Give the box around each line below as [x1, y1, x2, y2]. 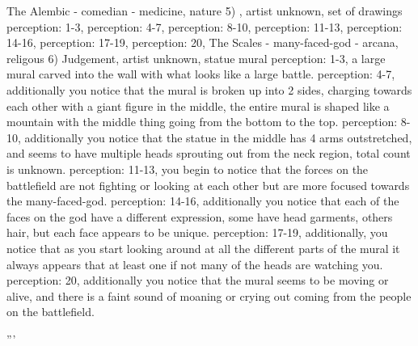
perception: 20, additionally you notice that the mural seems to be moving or [6, 272, 389, 289]
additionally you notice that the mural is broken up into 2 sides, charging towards [6, 81, 412, 98]
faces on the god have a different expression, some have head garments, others [6, 208, 393, 225]
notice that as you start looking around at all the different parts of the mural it [6, 239, 400, 256]
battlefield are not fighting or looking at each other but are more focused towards [6, 176, 410, 193]
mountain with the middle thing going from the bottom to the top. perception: [6, 113, 398, 130]
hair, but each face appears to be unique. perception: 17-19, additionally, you [6, 224, 388, 241]
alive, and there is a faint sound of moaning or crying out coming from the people [6, 287, 412, 304]
